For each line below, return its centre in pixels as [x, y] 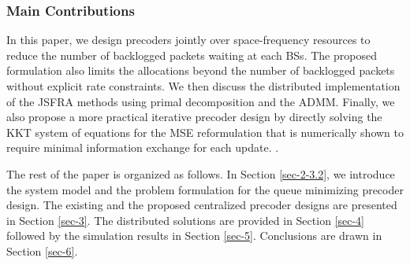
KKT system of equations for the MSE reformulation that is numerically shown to [205, 132]
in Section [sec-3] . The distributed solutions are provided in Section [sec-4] [185, 220]
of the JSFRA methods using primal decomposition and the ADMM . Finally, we [201, 101]
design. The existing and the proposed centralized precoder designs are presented [202, 205]
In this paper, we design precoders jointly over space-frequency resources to [188, 40]
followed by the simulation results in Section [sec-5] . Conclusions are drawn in [194, 236]
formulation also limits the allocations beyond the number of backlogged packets [201, 70]
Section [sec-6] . [42, 250]
